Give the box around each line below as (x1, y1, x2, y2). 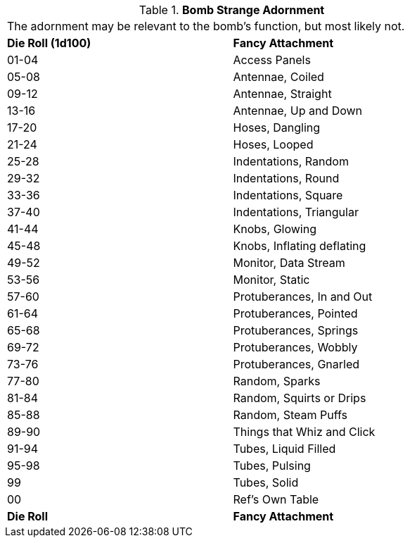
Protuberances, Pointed (233, 306, 358, 320)
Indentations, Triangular (233, 205, 359, 219)
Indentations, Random (233, 154, 349, 168)
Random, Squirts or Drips (233, 391, 366, 405)
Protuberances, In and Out (233, 289, 373, 304)
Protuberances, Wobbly (233, 340, 358, 354)
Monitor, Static (233, 273, 310, 287)
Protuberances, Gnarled (233, 357, 360, 371)
